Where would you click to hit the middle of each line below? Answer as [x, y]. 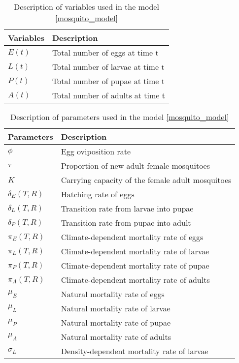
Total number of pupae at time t [108, 81]
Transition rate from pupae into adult [126, 223]
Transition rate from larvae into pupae [127, 208]
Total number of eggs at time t [105, 52]
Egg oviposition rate [96, 151]
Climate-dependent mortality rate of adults [135, 280]
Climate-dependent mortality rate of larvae [135, 251]
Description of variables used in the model [86, 7]
